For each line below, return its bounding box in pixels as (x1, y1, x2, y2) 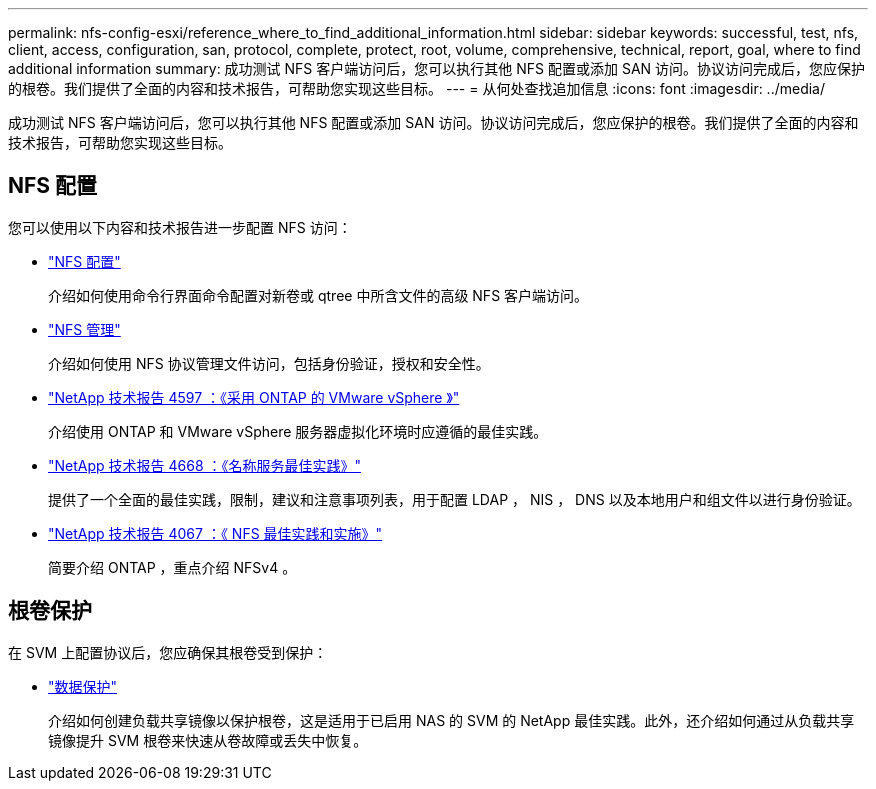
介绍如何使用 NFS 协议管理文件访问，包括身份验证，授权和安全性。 (48, 354, 490, 372)
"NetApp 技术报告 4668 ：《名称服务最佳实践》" (48, 456, 362, 474)
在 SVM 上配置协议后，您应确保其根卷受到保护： (8, 643, 328, 661)
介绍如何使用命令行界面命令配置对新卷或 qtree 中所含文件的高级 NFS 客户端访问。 (48, 286, 589, 304)
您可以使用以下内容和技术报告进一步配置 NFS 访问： (8, 218, 352, 236)
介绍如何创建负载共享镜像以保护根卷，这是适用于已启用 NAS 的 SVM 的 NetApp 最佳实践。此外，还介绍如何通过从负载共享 (48, 711, 855, 729)
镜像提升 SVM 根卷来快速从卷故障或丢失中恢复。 (48, 731, 368, 749)
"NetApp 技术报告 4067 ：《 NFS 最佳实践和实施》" (48, 524, 383, 542)
